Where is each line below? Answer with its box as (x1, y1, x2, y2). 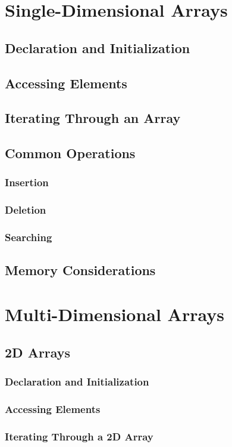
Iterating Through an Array (5, 109, 181, 127)
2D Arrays (5, 343, 71, 361)
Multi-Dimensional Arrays (5, 302, 224, 326)
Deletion (5, 202, 46, 217)
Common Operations (5, 144, 136, 162)
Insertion (5, 175, 49, 190)
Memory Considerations (5, 261, 156, 279)
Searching (5, 230, 52, 245)
